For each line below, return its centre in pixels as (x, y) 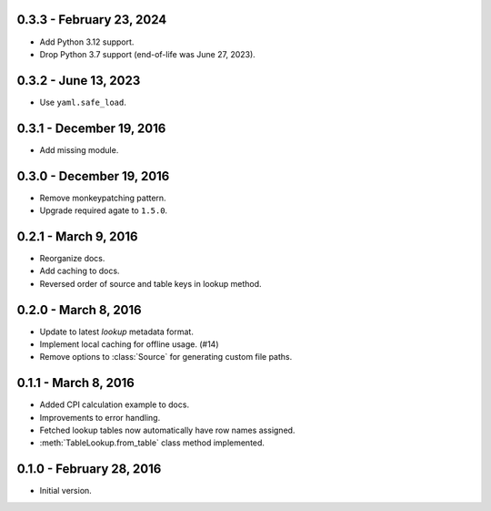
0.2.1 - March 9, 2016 (77, 236)
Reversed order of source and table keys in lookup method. (151, 283)
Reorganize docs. (72, 258)
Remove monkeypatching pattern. (103, 198)
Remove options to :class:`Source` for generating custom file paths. (166, 357)
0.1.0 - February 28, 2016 (89, 469)
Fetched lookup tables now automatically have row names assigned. (167, 430)
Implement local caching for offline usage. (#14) (129, 344)
